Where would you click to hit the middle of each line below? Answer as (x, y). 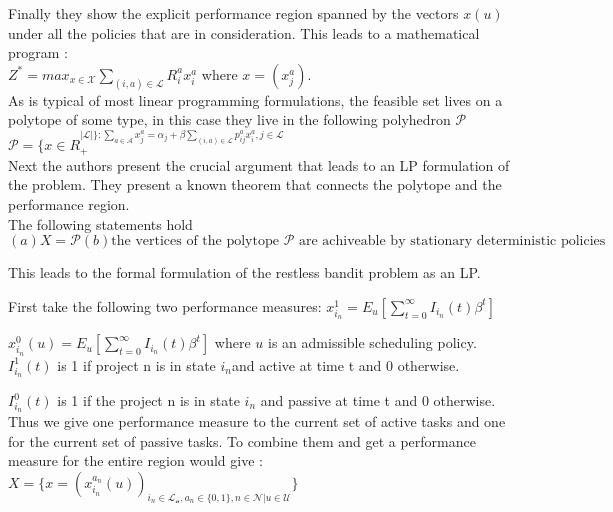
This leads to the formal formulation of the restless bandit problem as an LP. (244, 272)
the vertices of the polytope (195, 241)
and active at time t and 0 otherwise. (346, 364)
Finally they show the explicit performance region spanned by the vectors (233, 13)
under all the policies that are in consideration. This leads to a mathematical (244, 32)
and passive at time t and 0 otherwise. (378, 400)
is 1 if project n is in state (136, 364)
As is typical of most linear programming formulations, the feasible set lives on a (255, 99)
